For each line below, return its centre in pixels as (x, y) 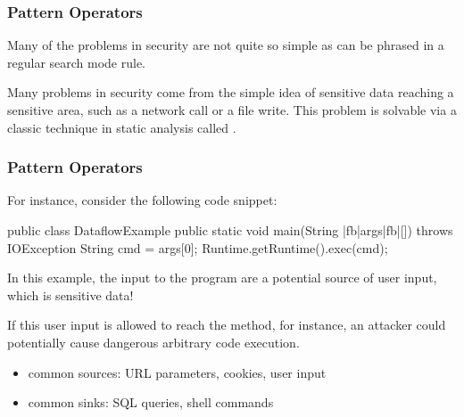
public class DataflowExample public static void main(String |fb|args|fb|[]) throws (230, 230)
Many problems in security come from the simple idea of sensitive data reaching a (231, 92)
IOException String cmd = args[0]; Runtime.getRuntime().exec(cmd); (198, 247)
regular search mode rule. (77, 62)
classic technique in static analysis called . (122, 127)
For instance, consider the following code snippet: (142, 200)
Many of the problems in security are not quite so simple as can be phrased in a (226, 45)
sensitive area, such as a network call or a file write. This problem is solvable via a (232, 110)
